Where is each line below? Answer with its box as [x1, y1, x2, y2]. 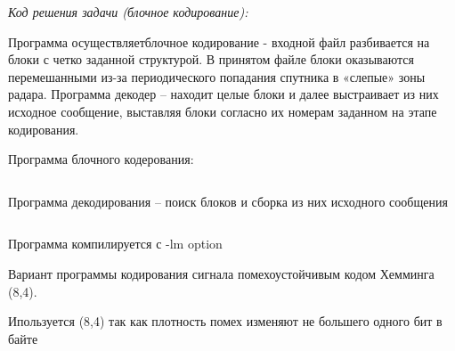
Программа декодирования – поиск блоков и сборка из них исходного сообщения [8, 192, 448, 210]
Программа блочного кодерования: [8, 150, 194, 168]
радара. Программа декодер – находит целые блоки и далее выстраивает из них [8, 85, 439, 103]
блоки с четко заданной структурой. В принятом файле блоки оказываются [8, 50, 414, 69]
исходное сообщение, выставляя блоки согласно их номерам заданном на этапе [8, 102, 437, 120]
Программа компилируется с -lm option [8, 234, 223, 253]
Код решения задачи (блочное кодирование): [8, 3, 248, 20]
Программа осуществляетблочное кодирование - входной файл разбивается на [8, 32, 430, 51]
